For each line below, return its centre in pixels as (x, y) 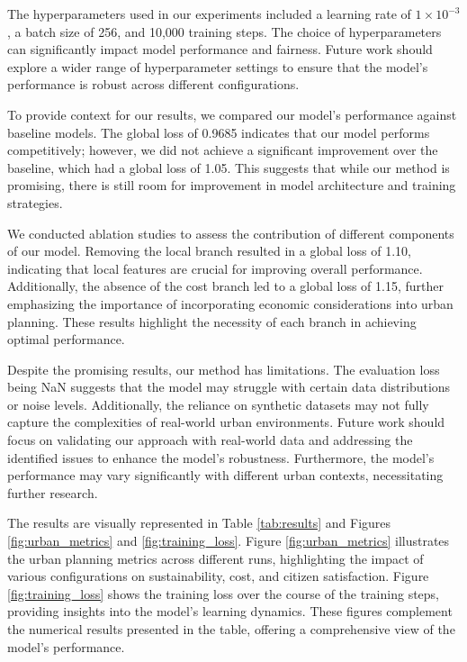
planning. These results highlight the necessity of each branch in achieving (212, 321)
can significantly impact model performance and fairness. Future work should (220, 49)
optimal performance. (66, 339)
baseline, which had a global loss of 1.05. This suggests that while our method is (229, 167)
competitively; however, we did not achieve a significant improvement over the (223, 150)
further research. (53, 492)
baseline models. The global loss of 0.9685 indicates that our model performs (219, 132)
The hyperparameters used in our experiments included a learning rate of (209, 14)
